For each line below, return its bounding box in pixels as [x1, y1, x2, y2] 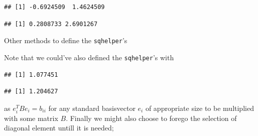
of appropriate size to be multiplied [145, 102, 254, 113]
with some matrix [4, 112, 58, 123]
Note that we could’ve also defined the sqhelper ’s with [4, 52, 174, 62]
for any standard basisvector [48, 102, 136, 113]
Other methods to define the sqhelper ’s [4, 35, 127, 46]
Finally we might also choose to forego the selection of [70, 112, 237, 123]
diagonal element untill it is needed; [4, 122, 114, 133]
